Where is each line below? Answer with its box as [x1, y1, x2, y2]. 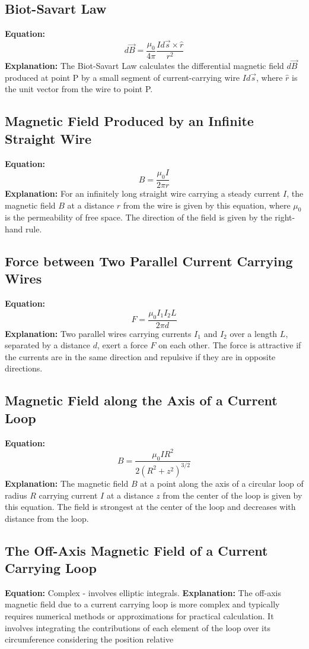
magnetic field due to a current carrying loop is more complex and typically [5, 598, 280, 610]
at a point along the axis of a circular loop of [140, 477, 304, 489]
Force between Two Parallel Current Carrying [5, 252, 293, 270]
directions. [5, 362, 43, 374]
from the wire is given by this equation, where [123, 199, 291, 211]
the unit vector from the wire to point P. [5, 83, 153, 95]
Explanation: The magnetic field [5, 477, 129, 489]
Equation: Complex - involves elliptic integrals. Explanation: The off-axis [5, 586, 281, 598]
